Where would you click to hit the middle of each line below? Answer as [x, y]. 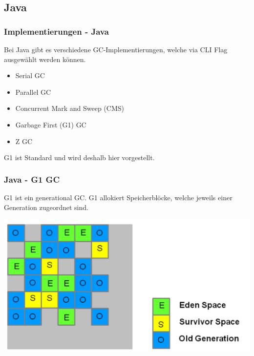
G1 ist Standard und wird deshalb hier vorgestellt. [79, 157]
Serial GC [30, 75]
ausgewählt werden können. [45, 59]
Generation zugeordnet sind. [46, 207]
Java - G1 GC [32, 179]
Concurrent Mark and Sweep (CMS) [70, 108]
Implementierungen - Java [56, 31]
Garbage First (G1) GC [51, 124]
